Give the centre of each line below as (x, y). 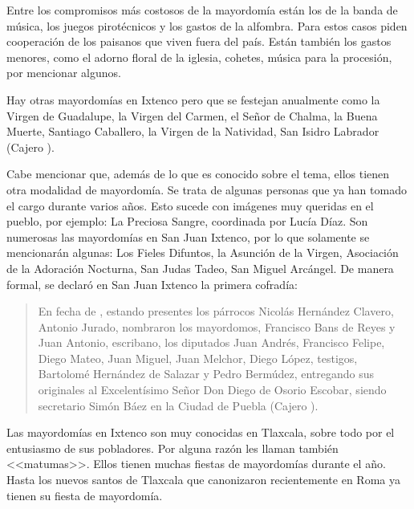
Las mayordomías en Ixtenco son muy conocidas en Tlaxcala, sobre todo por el (201, 432)
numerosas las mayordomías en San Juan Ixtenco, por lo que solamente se (188, 236)
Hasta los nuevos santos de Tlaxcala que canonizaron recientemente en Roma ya (203, 480)
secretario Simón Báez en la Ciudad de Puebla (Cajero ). (178, 405)
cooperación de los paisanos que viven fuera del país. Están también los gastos (199, 41)
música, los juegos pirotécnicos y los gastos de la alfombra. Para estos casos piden (207, 25)
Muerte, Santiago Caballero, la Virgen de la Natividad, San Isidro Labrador (193, 131)
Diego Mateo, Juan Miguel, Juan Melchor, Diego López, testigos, (198, 358)
